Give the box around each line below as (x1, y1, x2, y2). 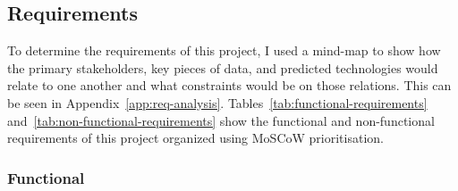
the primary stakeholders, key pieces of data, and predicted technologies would (7, 58, 438, 77)
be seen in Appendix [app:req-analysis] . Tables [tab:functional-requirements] (7, 93, 428, 112)
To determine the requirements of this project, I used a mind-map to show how (7, 41, 441, 60)
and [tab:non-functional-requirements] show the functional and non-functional (7, 111, 435, 129)
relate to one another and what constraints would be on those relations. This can (7, 76, 452, 95)
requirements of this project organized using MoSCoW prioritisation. (7, 129, 384, 147)
